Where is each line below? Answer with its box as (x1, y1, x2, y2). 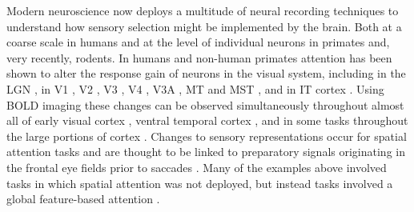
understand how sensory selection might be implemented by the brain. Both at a (6, 18, 402, 34)
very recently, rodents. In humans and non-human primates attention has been (6, 49, 392, 66)
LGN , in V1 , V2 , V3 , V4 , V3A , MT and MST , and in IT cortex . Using (6, 80, 384, 97)
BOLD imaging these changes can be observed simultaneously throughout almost (6, 96, 404, 113)
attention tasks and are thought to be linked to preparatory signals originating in (6, 143, 405, 160)
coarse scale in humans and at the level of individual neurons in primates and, (6, 34, 390, 50)
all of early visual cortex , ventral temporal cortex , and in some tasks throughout (6, 112, 408, 129)
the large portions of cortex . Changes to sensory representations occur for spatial (6, 127, 407, 144)
